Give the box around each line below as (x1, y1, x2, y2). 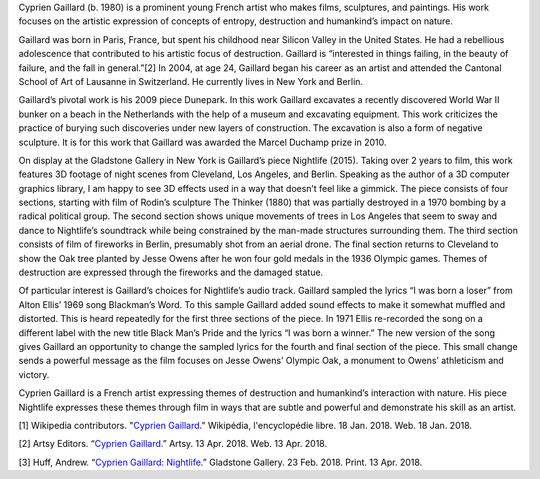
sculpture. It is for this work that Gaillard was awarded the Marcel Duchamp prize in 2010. (18, 136, 387, 148)
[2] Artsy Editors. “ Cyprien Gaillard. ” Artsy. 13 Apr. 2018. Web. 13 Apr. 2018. (18, 438, 328, 450)
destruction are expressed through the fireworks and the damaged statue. (18, 266, 324, 279)
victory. (18, 368, 50, 380)
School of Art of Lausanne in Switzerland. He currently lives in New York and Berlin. (18, 75, 364, 87)
